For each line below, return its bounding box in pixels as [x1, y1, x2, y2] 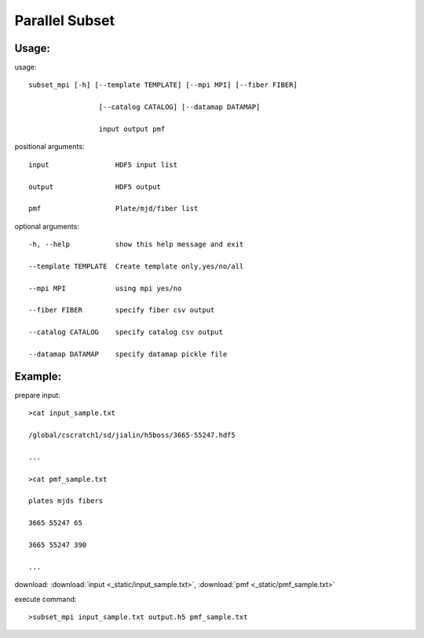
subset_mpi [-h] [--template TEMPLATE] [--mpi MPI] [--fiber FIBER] [28, 81, 298, 89]
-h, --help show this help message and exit [28, 240, 244, 249]
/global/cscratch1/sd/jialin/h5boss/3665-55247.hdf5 [28, 431, 236, 439]
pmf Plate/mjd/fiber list [28, 204, 199, 213]
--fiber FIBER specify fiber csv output [28, 306, 215, 315]
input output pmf [98, 125, 166, 133]
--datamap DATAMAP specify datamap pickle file [28, 350, 228, 359]
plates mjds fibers [28, 497, 104, 505]
